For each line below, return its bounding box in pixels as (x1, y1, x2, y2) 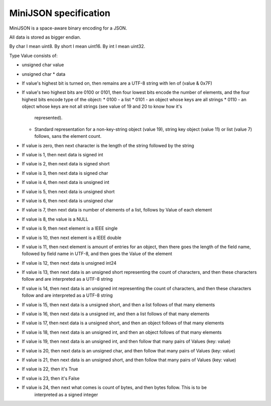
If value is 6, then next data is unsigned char (22, 197, 113, 204)
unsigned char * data (22, 71, 66, 77)
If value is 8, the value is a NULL (22, 216, 89, 222)
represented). (34, 115, 63, 121)
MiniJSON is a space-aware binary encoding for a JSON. (9, 25, 127, 31)
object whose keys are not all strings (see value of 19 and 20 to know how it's (22, 103, 183, 110)
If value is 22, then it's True (22, 366, 78, 372)
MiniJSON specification (9, 8, 110, 19)
